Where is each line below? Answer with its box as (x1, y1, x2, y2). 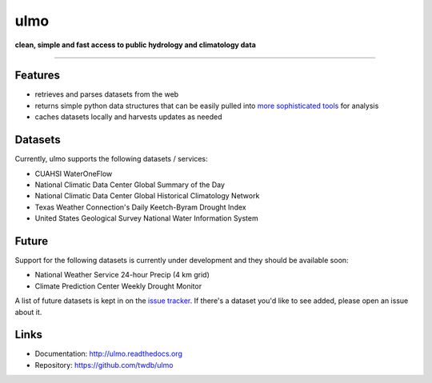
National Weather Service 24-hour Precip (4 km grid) (34, 270, 210, 280)
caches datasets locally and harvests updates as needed (34, 112, 222, 122)
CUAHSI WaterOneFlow (34, 169, 113, 178)
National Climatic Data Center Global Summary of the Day (34, 180, 226, 190)
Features (14, 69, 60, 82)
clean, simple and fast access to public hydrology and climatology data (14, 40, 256, 50)
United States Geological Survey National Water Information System (34, 213, 259, 223)
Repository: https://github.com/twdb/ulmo (34, 360, 174, 369)
